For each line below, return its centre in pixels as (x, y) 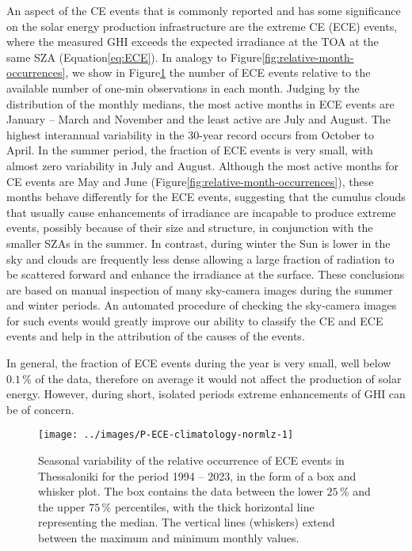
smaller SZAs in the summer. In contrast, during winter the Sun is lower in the (198, 243)
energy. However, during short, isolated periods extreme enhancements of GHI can (206, 394)
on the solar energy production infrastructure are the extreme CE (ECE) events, (202, 26)
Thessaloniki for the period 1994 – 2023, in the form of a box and (197, 475)
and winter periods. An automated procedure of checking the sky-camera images (202, 305)
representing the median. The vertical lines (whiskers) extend (187, 522)
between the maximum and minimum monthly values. (169, 538)
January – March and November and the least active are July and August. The (198, 119)
